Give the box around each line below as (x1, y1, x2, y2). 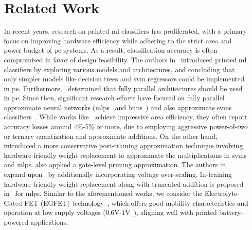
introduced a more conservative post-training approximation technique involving (4, 140, 243, 151)
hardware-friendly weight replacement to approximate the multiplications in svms (4, 150, 247, 160)
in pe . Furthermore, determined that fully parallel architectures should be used (4, 83, 243, 93)
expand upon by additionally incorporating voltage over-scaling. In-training (4, 169, 232, 179)
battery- (219, 207, 243, 217)
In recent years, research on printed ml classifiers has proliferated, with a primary (4, 26, 247, 36)
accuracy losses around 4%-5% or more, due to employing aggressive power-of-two (4, 121, 248, 132)
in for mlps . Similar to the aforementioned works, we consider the (4, 188, 203, 198)
